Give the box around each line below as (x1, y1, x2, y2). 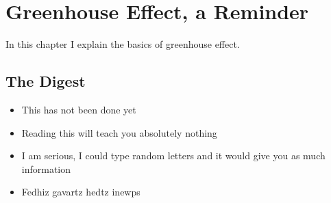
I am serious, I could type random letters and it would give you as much (21, 148, 326, 163)
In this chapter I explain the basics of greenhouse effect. (5, 37, 240, 51)
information (21, 161, 71, 176)
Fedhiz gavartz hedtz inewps (21, 185, 140, 199)
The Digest (5, 70, 86, 92)
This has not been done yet (21, 102, 136, 116)
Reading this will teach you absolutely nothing (21, 125, 217, 139)
